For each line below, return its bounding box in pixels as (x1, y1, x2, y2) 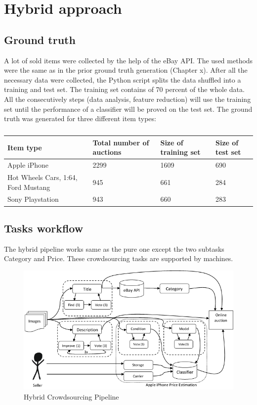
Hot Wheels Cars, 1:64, (7, 172, 78, 182)
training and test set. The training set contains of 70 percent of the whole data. (4, 84, 245, 94)
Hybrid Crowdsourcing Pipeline (24, 391, 119, 402)
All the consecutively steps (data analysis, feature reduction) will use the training (4, 93, 251, 104)
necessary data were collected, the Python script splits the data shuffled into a (4, 74, 241, 85)
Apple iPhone (7, 160, 49, 170)
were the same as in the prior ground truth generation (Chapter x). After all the (4, 65, 248, 75)
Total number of (92, 137, 149, 147)
